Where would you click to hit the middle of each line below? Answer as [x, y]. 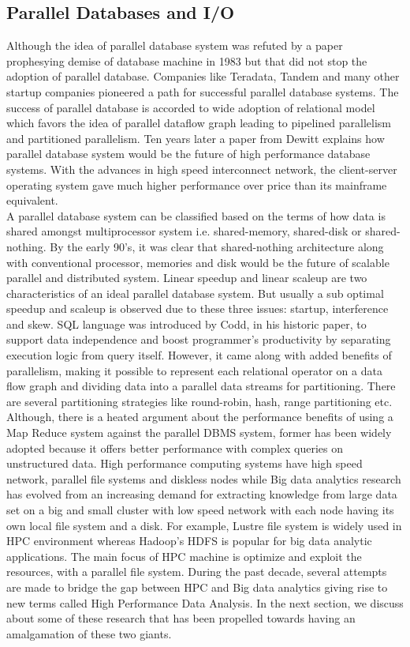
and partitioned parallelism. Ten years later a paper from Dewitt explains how [196, 138]
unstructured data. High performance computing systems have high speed [184, 463]
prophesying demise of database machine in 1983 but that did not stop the [187, 60]
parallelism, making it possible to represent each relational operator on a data [194, 370]
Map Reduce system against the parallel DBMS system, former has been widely [199, 433]
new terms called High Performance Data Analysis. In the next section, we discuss [205, 602]
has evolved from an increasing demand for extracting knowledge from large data [202, 494]
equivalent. [32, 200]
